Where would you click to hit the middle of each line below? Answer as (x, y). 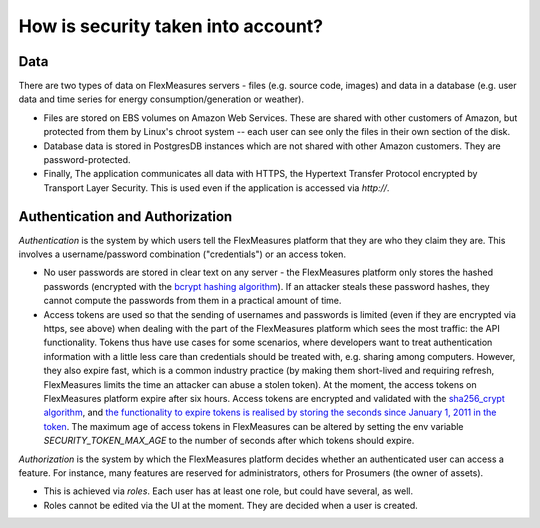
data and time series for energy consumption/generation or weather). (161, 99)
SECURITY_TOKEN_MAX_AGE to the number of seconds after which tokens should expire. (229, 441)
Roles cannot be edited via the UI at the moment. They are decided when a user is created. (231, 505)
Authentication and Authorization (125, 216)
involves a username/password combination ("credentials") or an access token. (182, 254)
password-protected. (87, 160)
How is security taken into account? (171, 26)
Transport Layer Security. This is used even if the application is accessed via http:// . (216, 187)
